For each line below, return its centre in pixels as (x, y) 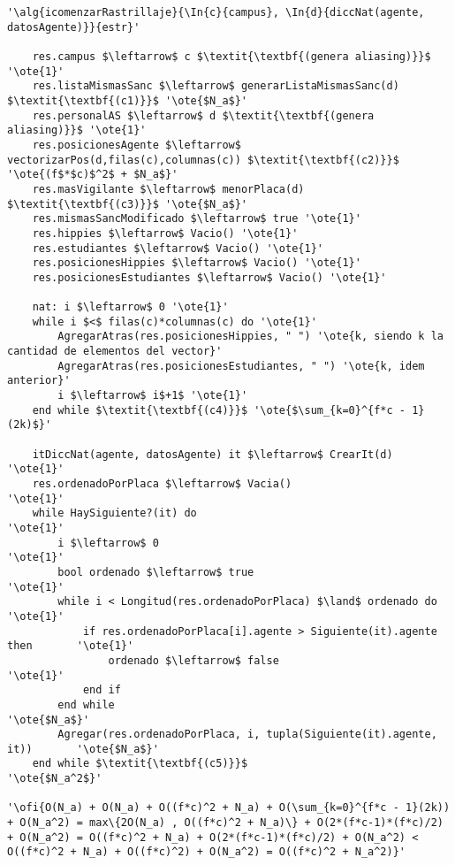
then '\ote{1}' (71, 646)
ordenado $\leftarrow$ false (193, 660)
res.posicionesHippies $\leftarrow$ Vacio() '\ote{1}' (197, 263)
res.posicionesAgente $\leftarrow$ (136, 145)
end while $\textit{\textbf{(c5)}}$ (140, 764)
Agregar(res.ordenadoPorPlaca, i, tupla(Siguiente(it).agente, (247, 735)
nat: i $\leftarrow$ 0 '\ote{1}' (130, 307)
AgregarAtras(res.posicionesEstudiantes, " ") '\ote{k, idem (241, 366)
